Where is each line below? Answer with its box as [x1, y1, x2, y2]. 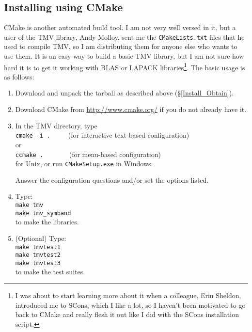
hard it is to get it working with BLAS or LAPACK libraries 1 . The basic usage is [4, 61, 245, 72]
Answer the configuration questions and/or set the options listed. [15, 174, 209, 185]
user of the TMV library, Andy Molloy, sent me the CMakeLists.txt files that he [4, 32, 245, 42]
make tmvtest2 [15, 252, 61, 259]
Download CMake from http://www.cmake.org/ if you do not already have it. [15, 104, 247, 114]
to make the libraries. [15, 217, 79, 227]
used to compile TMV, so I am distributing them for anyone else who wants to [4, 41, 237, 51]
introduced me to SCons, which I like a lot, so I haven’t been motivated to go [15, 300, 246, 310]
